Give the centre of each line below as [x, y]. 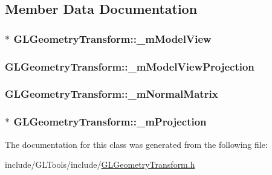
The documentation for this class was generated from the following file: [136, 144]
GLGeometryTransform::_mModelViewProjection [130, 66]
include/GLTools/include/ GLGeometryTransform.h [100, 164]
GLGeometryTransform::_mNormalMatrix [112, 94]
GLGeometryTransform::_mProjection [110, 122]
